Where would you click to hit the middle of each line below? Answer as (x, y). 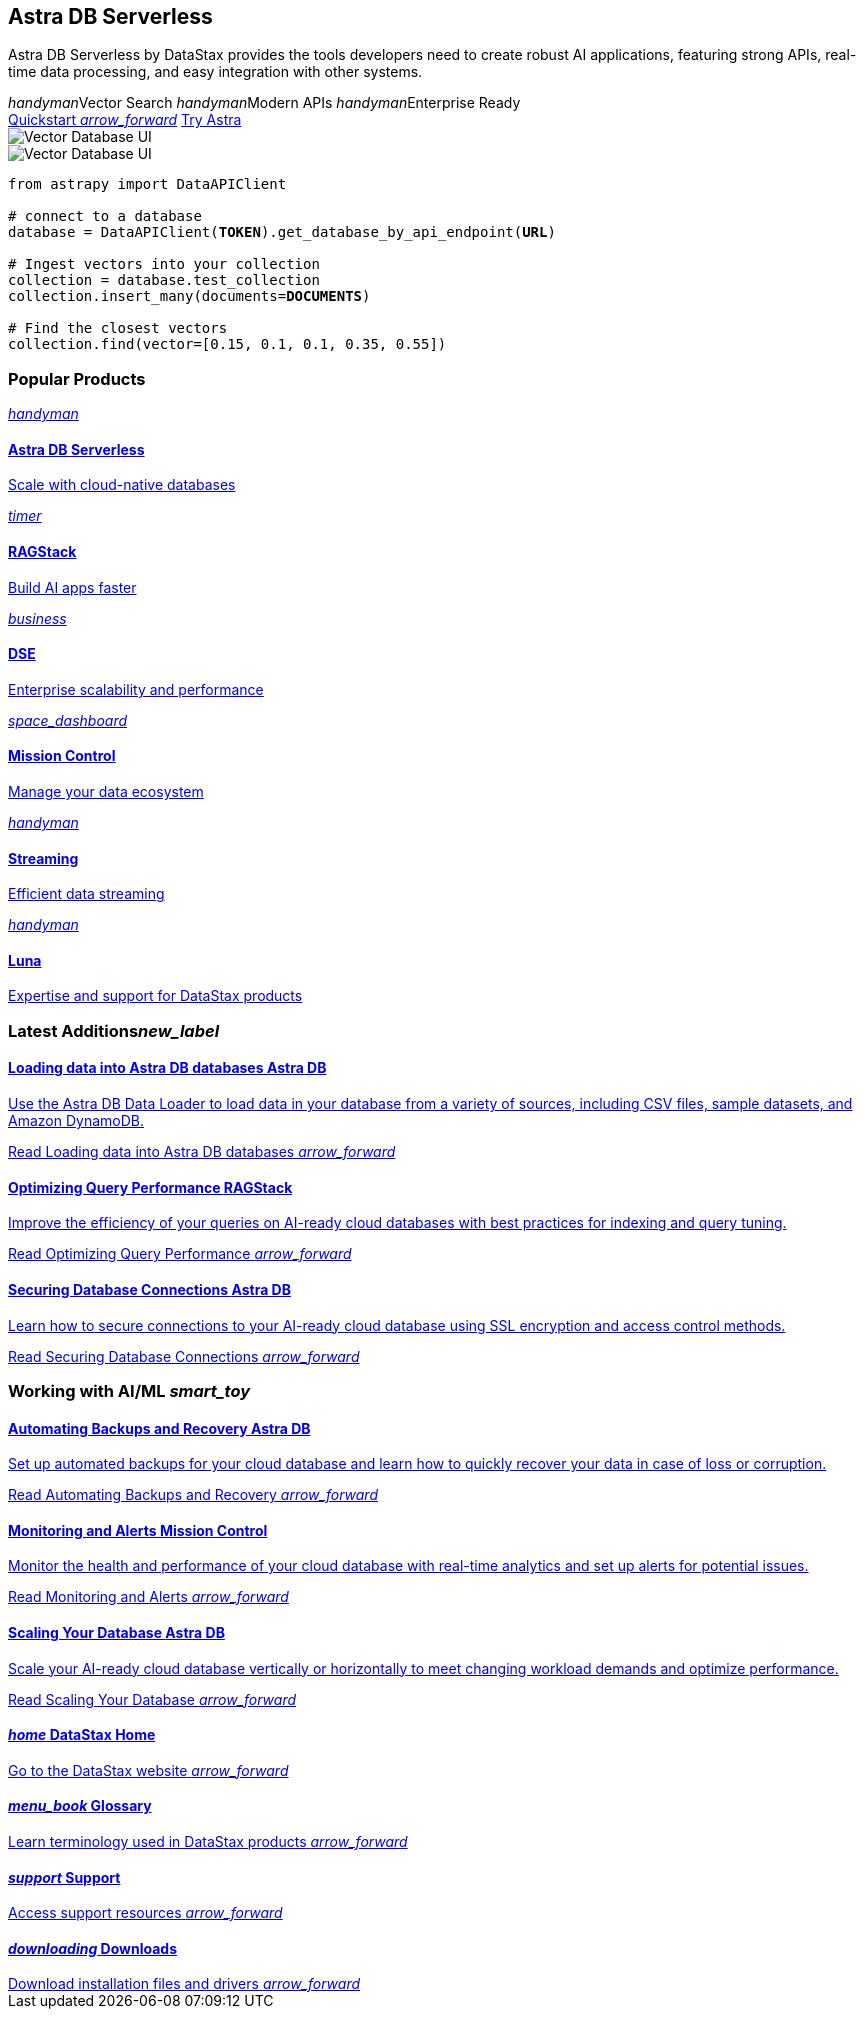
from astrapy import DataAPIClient (147, 184)
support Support (64, 1877)
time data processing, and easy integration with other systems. (215, 72)
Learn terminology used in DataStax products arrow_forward (208, 1841)
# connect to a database (105, 216)
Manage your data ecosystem (106, 792)
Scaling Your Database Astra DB (116, 1632)
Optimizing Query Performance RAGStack (150, 1187)
